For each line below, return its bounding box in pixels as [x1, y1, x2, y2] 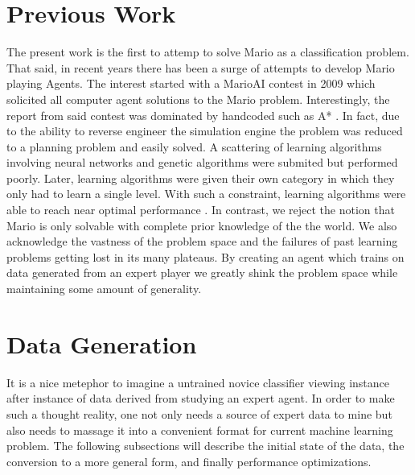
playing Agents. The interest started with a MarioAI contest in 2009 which [6, 75, 376, 92]
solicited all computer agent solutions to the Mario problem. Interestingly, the [6, 90, 390, 107]
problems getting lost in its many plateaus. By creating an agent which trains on [6, 248, 405, 265]
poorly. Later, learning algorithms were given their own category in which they [6, 169, 395, 186]
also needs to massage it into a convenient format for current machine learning [6, 421, 393, 438]
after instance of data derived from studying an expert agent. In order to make [6, 390, 395, 407]
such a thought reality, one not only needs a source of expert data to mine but [6, 405, 392, 422]
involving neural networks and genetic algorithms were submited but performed [6, 154, 398, 171]
